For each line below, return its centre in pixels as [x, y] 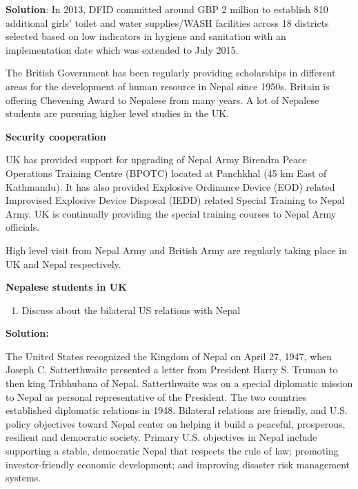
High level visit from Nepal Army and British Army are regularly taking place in [176, 250]
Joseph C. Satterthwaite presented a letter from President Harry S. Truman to [172, 370]
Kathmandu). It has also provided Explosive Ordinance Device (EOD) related [170, 186]
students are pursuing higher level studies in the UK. [118, 113]
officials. [23, 227]
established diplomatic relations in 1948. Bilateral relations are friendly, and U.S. [177, 410]
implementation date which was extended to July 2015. [122, 49]
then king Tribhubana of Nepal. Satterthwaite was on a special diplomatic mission [179, 383]
